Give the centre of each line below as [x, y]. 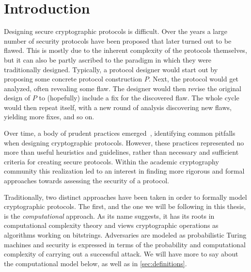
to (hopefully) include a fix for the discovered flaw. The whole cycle [139, 98]
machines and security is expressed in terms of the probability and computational [125, 244]
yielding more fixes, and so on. [49, 117]
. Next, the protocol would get [193, 79]
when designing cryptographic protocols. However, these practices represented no [124, 142]
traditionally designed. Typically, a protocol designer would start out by [111, 69]
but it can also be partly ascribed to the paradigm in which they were [108, 59]
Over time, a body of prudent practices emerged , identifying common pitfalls [120, 133]
